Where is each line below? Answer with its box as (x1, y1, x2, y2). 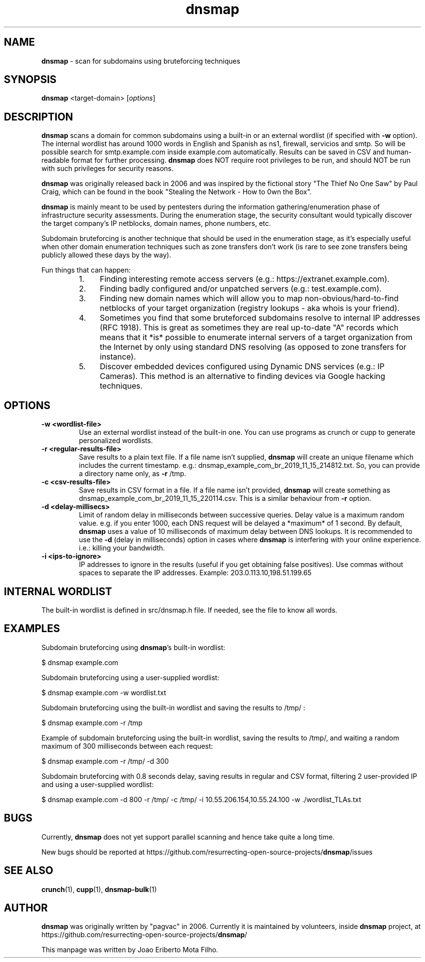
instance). (99, 352, 136, 362)
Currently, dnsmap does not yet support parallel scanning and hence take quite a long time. (41, 832, 335, 841)
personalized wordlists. (79, 436, 153, 445)
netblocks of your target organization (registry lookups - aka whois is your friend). (99, 303, 400, 313)
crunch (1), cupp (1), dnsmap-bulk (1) (41, 885, 157, 893)
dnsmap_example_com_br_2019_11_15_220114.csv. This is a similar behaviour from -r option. (79, 494, 372, 503)
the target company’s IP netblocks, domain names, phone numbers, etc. (41, 219, 271, 228)
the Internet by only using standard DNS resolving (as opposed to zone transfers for (99, 342, 407, 352)
